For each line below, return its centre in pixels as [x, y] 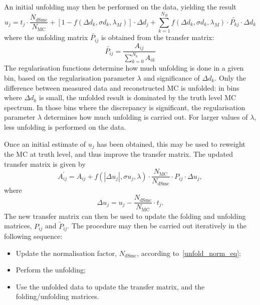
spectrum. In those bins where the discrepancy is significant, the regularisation [125, 107]
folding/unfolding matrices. [57, 296]
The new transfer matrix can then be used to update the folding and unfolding [125, 216]
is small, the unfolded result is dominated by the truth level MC [138, 97]
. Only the [230, 78]
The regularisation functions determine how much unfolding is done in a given [124, 68]
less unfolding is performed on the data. [65, 126]
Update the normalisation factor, [66, 253]
